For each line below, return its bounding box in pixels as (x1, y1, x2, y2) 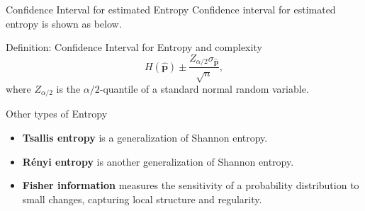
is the (56, 81, 81, 96)
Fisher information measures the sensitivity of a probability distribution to (22, 178, 359, 193)
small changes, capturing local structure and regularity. (22, 191, 262, 206)
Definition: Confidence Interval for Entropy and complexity (6, 40, 262, 55)
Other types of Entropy (6, 106, 108, 121)
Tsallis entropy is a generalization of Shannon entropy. (22, 130, 268, 145)
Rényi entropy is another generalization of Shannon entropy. (22, 154, 294, 169)
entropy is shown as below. (6, 16, 122, 30)
